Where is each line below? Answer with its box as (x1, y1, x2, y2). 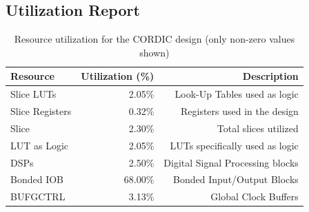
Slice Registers (10, 104, 72, 118)
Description (242, 69, 299, 83)
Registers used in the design (180, 104, 299, 118)
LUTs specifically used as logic (170, 138, 299, 152)
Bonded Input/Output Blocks (173, 172, 299, 187)
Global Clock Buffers (210, 189, 299, 204)
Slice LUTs (10, 87, 57, 101)
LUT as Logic (10, 138, 69, 152)
